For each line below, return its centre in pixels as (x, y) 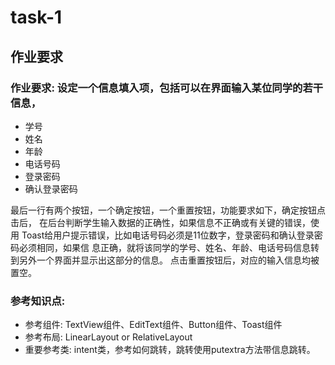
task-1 (36, 17)
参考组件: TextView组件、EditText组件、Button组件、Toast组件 (153, 325)
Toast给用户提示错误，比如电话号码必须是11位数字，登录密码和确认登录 (168, 235)
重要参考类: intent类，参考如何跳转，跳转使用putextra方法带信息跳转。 (170, 350)
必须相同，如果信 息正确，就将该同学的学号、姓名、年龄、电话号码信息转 (169, 247)
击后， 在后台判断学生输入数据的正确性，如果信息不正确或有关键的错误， (160, 222)
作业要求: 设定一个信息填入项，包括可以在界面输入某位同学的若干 (167, 88)
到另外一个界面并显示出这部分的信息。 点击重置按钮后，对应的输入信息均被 (165, 260)
